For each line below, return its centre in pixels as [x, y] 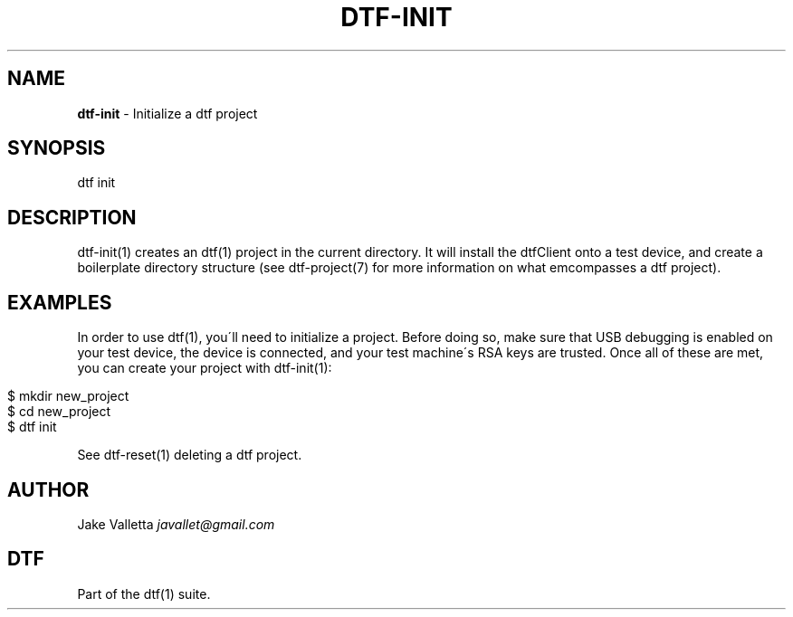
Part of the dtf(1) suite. [144, 593]
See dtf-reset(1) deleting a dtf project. [190, 455]
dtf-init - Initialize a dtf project [167, 113]
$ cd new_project [59, 412]
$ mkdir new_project [68, 396]
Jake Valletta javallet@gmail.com [176, 524]
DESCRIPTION [72, 217]
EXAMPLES [60, 302]
